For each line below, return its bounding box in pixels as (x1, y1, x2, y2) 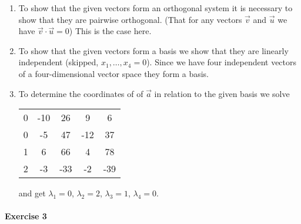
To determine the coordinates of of (18, 87, 143, 99)
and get (18, 187, 46, 199)
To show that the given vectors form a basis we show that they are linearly (18, 44, 289, 56)
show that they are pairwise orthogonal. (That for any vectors (18, 13, 242, 25)
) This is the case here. (69, 25, 152, 37)
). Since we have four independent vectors (146, 56, 297, 68)
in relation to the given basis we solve (154, 87, 290, 99)
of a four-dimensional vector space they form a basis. (18, 67, 209, 79)
